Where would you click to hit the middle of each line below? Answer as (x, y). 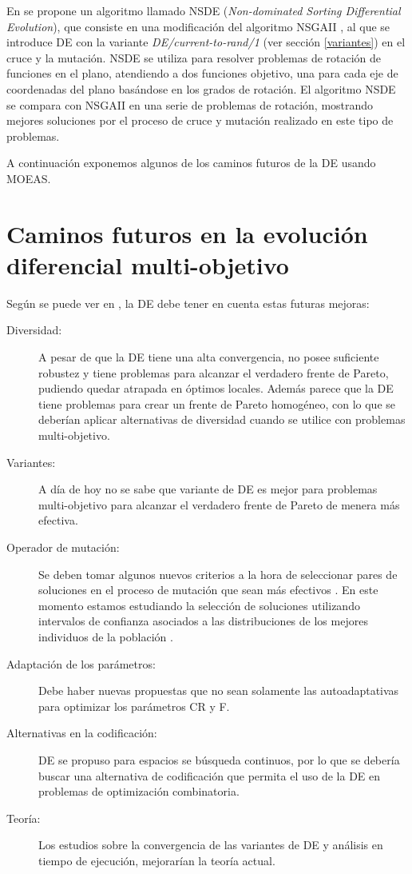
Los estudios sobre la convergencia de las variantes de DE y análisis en (211, 845)
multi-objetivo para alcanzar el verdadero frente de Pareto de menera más (219, 504)
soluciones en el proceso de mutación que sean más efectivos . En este (208, 590)
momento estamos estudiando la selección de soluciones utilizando (199, 605)
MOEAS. (29, 178)
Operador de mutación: (63, 547)
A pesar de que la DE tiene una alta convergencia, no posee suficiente (209, 357)
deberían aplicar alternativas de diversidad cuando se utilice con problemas (222, 419)
